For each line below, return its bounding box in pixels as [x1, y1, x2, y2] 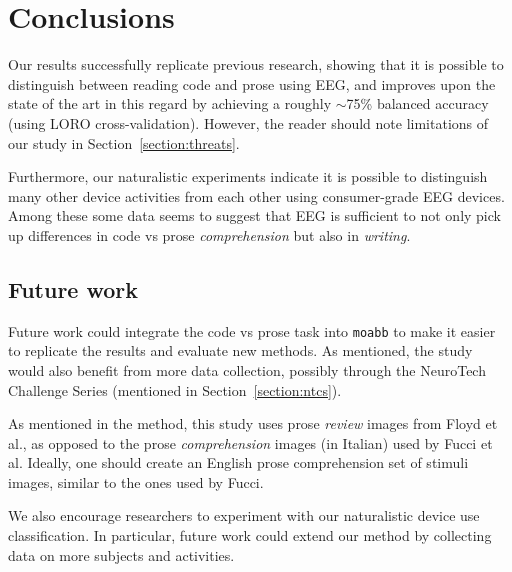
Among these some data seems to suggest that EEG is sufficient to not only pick [8, 205, 501, 226]
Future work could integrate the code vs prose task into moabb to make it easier [8, 320, 496, 341]
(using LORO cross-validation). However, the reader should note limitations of [8, 112, 489, 133]
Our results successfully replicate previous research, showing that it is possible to [8, 54, 504, 75]
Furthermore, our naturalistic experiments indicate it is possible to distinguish [8, 166, 488, 187]
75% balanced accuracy [346, 93, 489, 114]
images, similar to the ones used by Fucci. [8, 471, 264, 492]
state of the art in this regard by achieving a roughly [8, 93, 332, 114]
